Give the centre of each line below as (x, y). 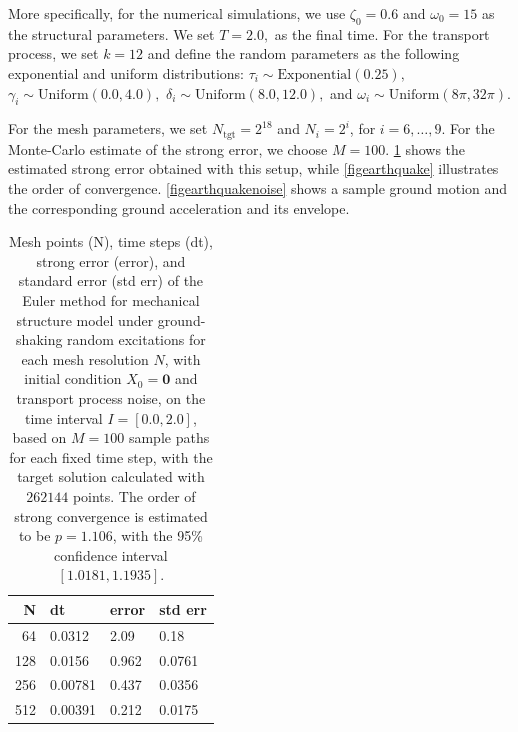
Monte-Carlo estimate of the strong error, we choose (168, 148)
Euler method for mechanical (111, 299)
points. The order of (134, 495)
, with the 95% (157, 535)
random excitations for (136, 339)
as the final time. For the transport (382, 33)
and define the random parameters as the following (303, 53)
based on (39, 437)
